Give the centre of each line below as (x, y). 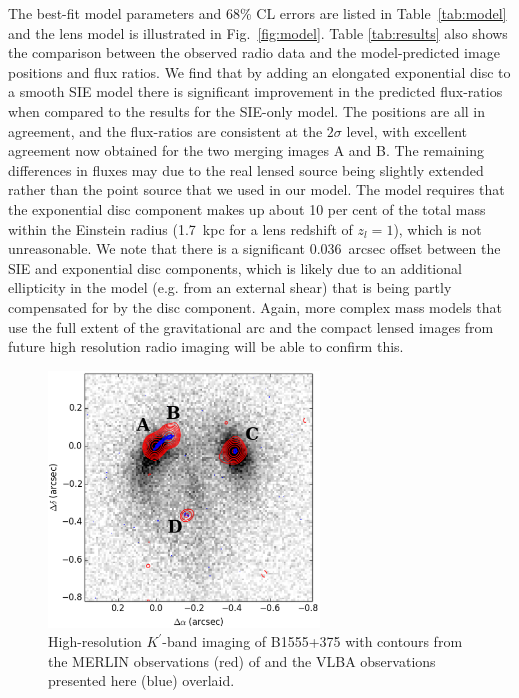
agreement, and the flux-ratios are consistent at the (165, 130)
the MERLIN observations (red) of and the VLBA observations (242, 660)
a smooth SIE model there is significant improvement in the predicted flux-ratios (255, 91)
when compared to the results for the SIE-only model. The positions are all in (247, 110)
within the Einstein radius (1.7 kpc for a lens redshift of (180, 228)
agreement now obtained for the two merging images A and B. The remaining (246, 150)
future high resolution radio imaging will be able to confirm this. (206, 346)
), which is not (437, 228)
